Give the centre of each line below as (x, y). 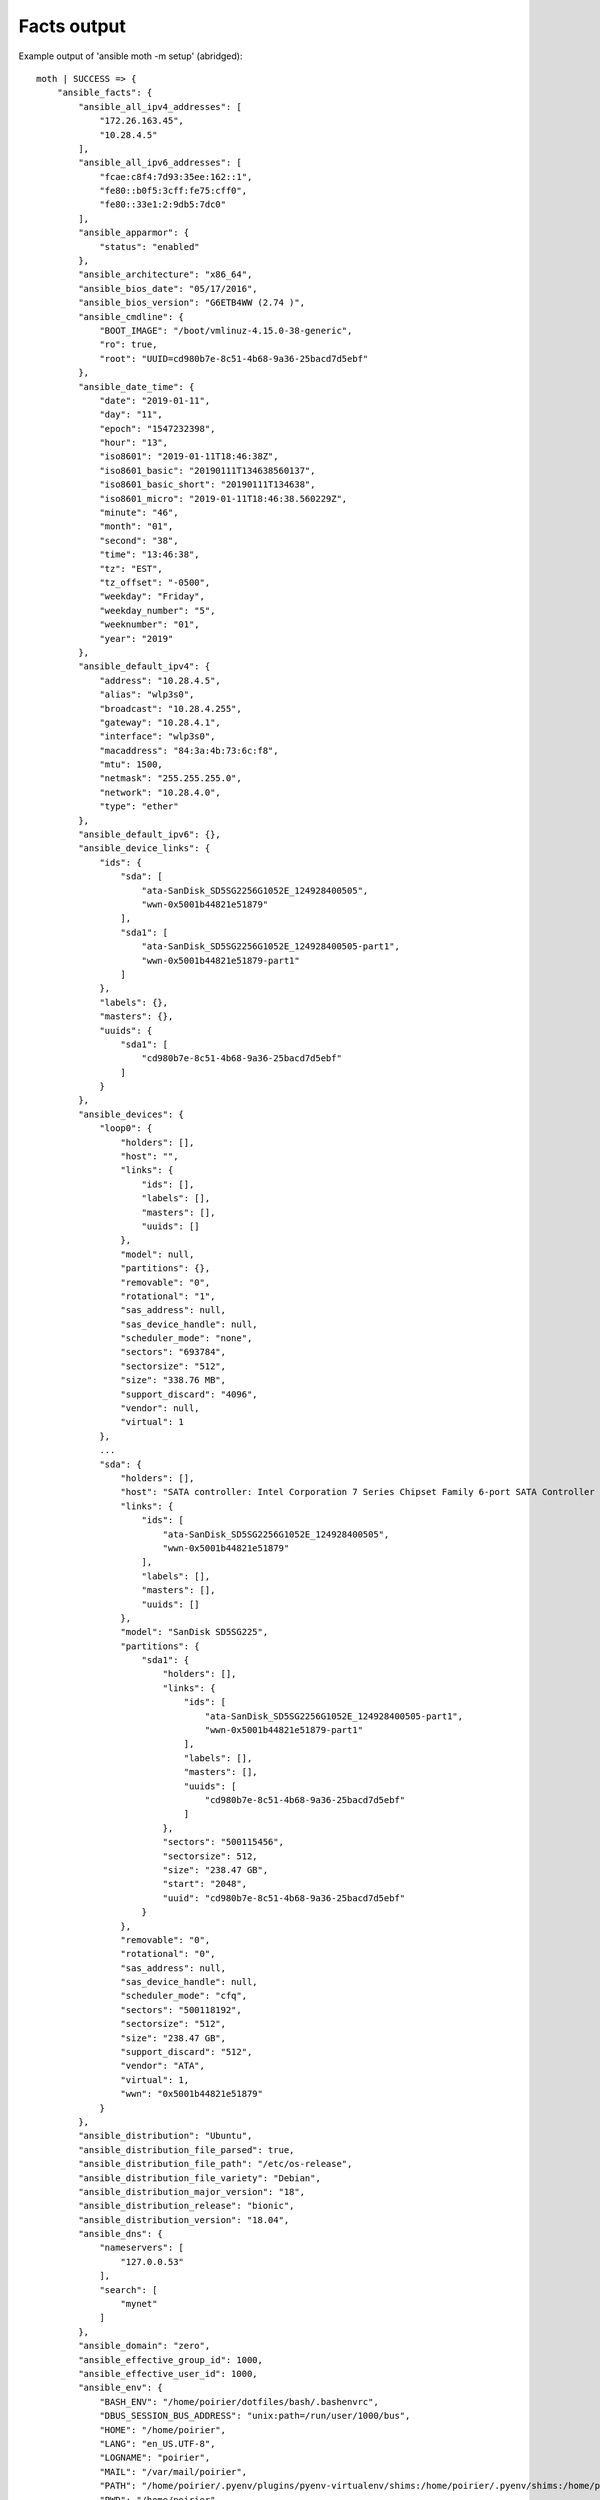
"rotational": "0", (168, 1954)
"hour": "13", (134, 443)
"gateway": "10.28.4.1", (160, 722)
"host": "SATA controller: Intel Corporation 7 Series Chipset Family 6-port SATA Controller (357, 1492)
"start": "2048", (205, 1884)
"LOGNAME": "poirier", (155, 2458)
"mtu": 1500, (131, 764)
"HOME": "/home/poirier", (163, 2429)
